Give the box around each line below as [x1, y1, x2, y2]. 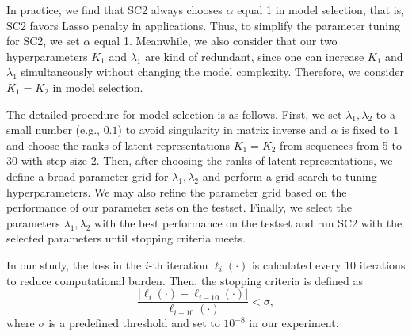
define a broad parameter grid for [6, 167, 169, 184]
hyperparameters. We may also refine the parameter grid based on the [6, 183, 347, 200]
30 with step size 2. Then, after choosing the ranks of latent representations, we [6, 152, 393, 169]
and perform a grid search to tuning [202, 167, 377, 184]
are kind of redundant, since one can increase [145, 48, 364, 64]
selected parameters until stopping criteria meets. [6, 230, 246, 246]
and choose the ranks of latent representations [6, 136, 230, 153]
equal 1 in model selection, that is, [237, 2, 405, 17]
